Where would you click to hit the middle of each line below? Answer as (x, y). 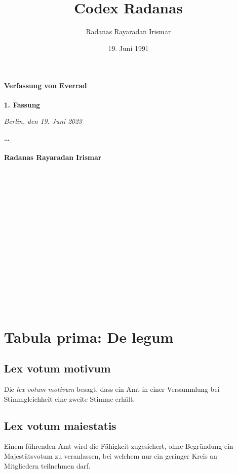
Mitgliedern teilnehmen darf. (47, 465)
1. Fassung (22, 104)
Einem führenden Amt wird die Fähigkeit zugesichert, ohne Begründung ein (119, 446)
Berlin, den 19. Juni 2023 (43, 121)
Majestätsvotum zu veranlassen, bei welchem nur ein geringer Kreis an (111, 455)
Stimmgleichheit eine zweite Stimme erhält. (70, 398)
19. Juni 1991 (128, 48)
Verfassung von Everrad (46, 85)
